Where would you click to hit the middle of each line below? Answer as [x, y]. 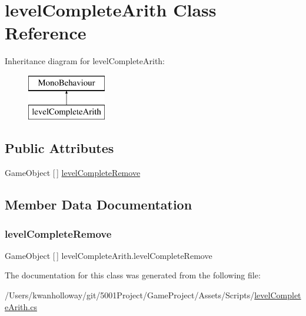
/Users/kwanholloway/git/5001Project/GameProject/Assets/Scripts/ [130, 295]
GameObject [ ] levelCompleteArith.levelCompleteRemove [109, 255]
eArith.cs [21, 306]
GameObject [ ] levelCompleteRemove [73, 173]
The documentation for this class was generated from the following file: [133, 275]
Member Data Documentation [99, 204]
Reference [46, 33]
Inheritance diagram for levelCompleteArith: [85, 61]
